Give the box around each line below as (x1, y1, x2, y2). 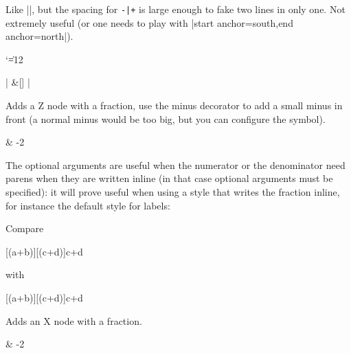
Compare (5, 221, 44, 236)
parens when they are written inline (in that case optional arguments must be (5, 171, 333, 185)
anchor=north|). (5, 29, 73, 43)
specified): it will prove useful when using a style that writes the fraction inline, (5, 185, 340, 198)
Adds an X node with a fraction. (5, 313, 142, 328)
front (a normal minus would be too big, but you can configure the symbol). (5, 111, 326, 126)
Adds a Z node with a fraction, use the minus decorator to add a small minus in (5, 98, 343, 113)
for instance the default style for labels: (5, 198, 170, 212)
